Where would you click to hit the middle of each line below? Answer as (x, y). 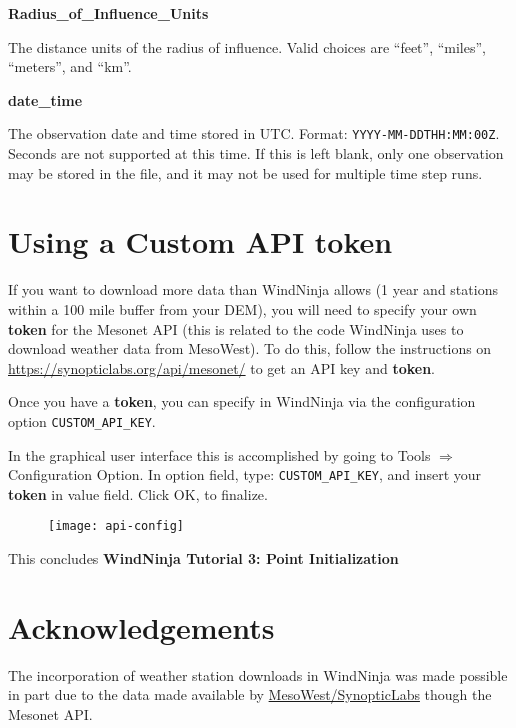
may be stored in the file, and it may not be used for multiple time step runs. (245, 172)
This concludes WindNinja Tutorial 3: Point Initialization (203, 558)
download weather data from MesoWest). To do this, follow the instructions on (250, 348)
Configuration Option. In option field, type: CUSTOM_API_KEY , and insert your (245, 474)
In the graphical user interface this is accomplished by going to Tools (219, 454)
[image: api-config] (116, 526)
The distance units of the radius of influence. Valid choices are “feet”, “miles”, (247, 46)
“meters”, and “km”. (70, 66)
